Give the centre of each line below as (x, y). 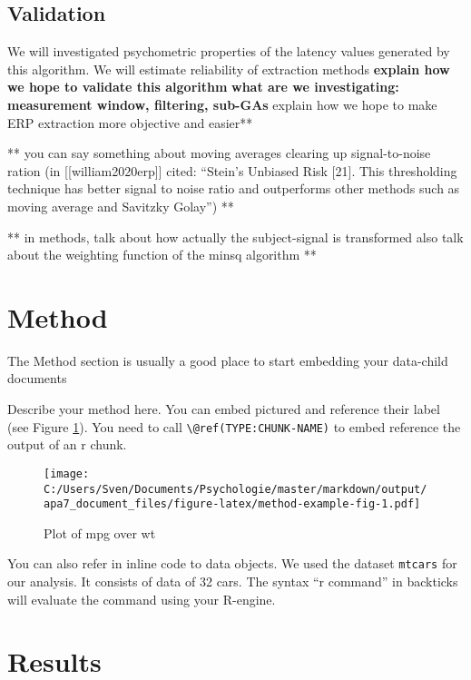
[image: (67, 473)
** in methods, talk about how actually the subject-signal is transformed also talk (235, 237)
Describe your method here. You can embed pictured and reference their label (224, 409)
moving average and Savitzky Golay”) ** (121, 206)
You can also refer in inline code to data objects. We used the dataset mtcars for (232, 563)
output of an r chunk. (67, 444)
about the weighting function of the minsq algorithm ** (162, 255)
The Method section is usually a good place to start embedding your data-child (228, 360)
